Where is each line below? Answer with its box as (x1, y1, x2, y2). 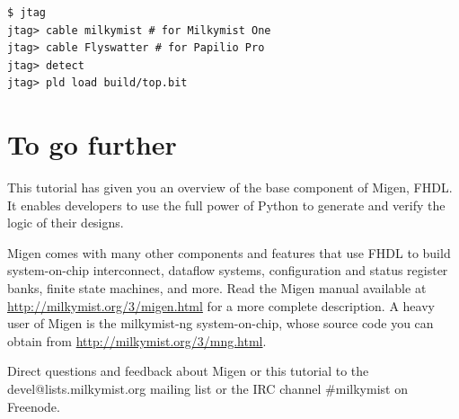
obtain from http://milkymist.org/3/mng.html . (7, 331, 267, 350)
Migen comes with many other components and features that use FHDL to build (7, 243, 451, 262)
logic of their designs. (7, 213, 124, 232)
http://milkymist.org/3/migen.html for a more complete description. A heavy (7, 296, 435, 315)
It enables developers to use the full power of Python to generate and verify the (7, 195, 446, 214)
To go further (7, 126, 177, 163)
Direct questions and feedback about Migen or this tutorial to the (7, 361, 369, 380)
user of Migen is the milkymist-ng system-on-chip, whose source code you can (7, 314, 434, 333)
